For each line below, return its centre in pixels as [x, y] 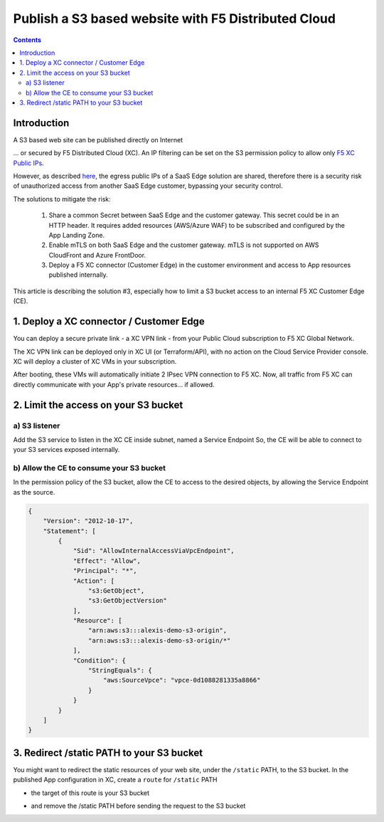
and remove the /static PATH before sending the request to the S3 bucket [138, 806]
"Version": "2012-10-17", [88, 521]
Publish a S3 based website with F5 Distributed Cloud [174, 19]
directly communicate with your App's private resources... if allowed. [114, 384]
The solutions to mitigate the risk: [62, 199]
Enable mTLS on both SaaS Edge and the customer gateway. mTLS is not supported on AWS [184, 245]
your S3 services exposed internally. [66, 450]
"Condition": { [99, 660]
